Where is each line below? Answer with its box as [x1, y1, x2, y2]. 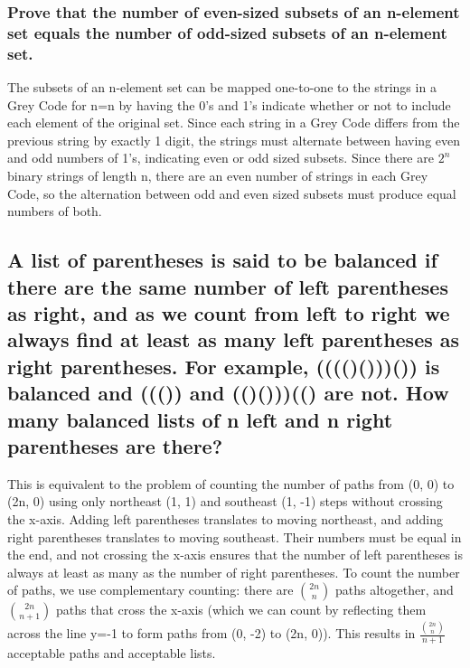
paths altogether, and [335, 580, 454, 599]
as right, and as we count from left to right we [7, 298, 450, 326]
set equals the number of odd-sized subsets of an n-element [7, 21, 447, 43]
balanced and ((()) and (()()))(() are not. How [7, 379, 449, 407]
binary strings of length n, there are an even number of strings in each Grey [7, 166, 428, 185]
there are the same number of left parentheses [7, 272, 448, 300]
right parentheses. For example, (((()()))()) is [7, 352, 440, 380]
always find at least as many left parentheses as [7, 325, 460, 353]
